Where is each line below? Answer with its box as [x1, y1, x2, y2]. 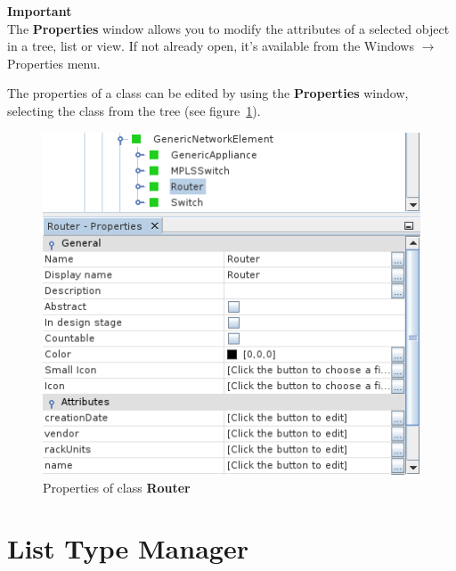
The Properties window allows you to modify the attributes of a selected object [7, 19, 450, 37]
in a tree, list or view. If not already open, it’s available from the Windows [7, 37, 414, 55]
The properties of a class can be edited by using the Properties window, [7, 84, 409, 102]
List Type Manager [7, 530, 248, 567]
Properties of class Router [43, 477, 191, 496]
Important [7, 2, 72, 20]
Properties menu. [7, 53, 101, 72]
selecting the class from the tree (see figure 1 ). [7, 101, 261, 119]
